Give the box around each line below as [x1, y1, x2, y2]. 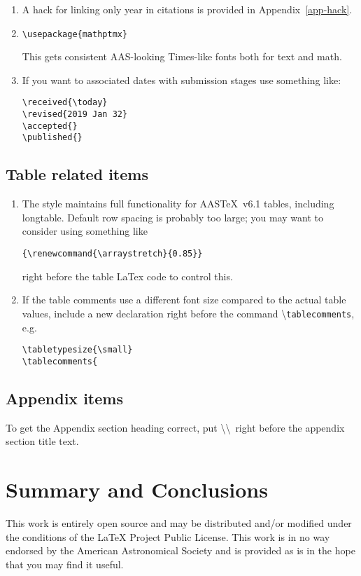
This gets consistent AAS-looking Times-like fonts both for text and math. [22, 49, 342, 64]
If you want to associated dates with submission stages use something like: [22, 72, 341, 87]
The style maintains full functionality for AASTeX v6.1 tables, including [22, 196, 334, 211]
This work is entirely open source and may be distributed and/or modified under [6, 515, 352, 530]
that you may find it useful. [6, 556, 124, 571]
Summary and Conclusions [6, 475, 268, 504]
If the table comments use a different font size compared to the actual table [22, 292, 346, 307]
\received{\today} [22, 97, 108, 108]
